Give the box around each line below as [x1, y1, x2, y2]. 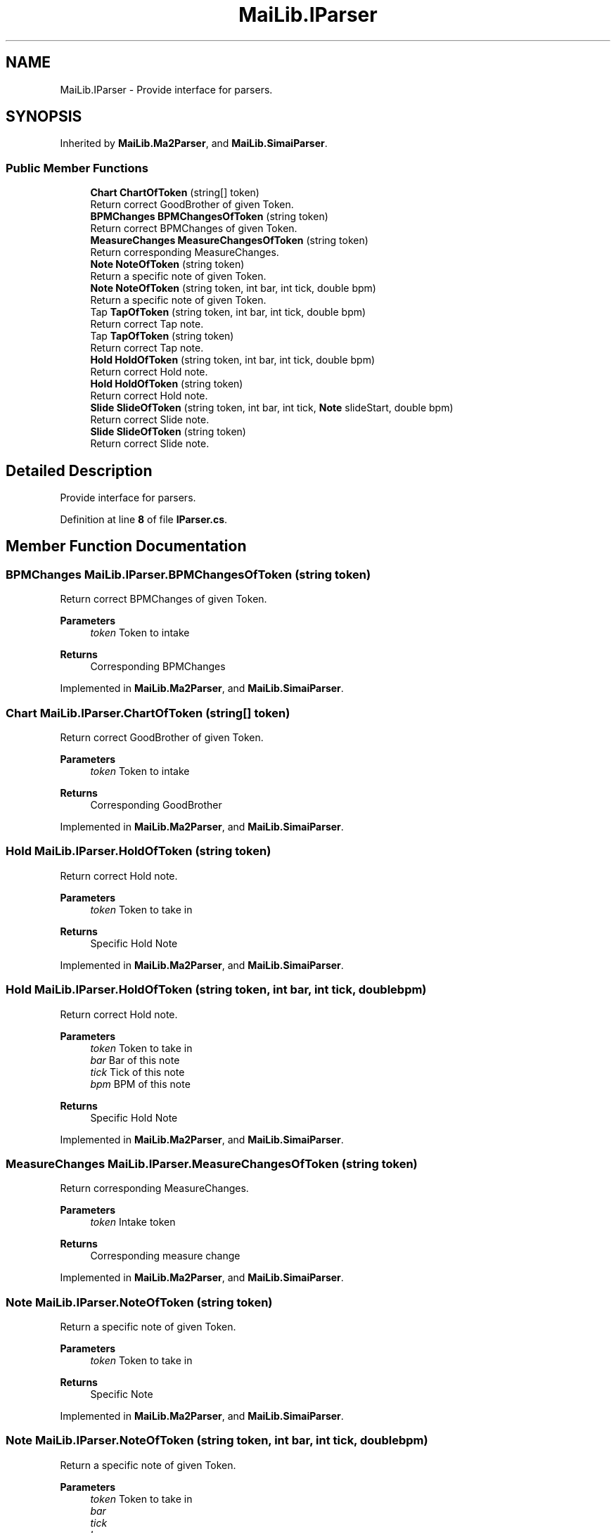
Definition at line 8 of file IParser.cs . [60, 513, 228, 526]
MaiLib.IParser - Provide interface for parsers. [60, 83, 273, 96]
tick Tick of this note [90, 1065, 185, 1078]
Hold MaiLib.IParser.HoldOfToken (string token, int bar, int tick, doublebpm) [6, 982, 427, 997]
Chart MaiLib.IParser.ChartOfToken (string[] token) [6, 705, 290, 720]
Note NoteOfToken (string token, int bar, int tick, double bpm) [90, 282, 376, 295]
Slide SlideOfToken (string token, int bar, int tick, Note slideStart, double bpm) [90, 402, 454, 414]
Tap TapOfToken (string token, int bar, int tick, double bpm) [90, 306, 366, 319]
